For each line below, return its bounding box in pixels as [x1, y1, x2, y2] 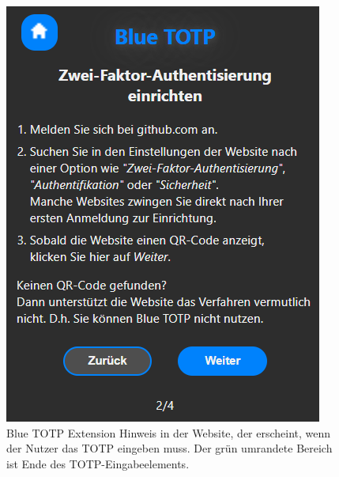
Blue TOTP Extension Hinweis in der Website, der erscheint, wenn [6, 424, 331, 441]
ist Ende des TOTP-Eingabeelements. [6, 455, 190, 471]
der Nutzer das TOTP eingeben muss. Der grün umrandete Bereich [6, 440, 333, 456]
